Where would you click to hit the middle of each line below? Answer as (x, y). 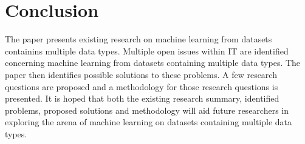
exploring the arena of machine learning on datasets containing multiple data (149, 122)
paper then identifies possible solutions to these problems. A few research (141, 74)
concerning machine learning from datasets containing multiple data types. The (153, 63)
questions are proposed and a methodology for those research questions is (142, 86)
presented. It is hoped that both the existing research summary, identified (142, 98)
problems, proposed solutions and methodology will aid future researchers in (147, 110)
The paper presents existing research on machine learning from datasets (139, 39)
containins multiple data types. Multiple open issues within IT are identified (147, 51)
